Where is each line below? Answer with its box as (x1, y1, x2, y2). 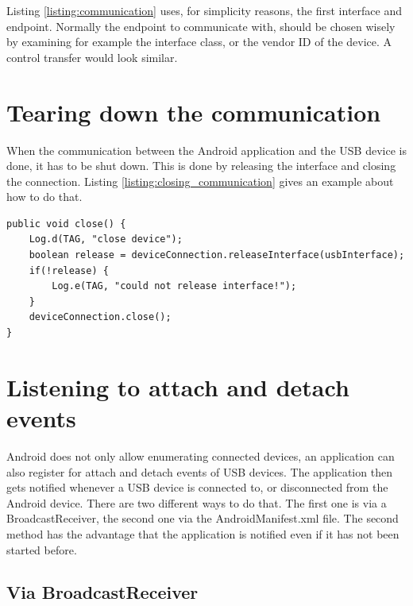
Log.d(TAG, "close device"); (29, 234, 183, 245)
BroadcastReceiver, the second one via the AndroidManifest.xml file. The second (6, 510, 399, 527)
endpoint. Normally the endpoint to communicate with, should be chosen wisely (6, 17, 396, 34)
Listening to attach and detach (6, 370, 349, 403)
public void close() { (6, 218, 126, 230)
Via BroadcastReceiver (6, 580, 199, 604)
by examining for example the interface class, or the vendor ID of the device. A (6, 33, 392, 50)
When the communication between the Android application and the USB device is (6, 141, 407, 158)
